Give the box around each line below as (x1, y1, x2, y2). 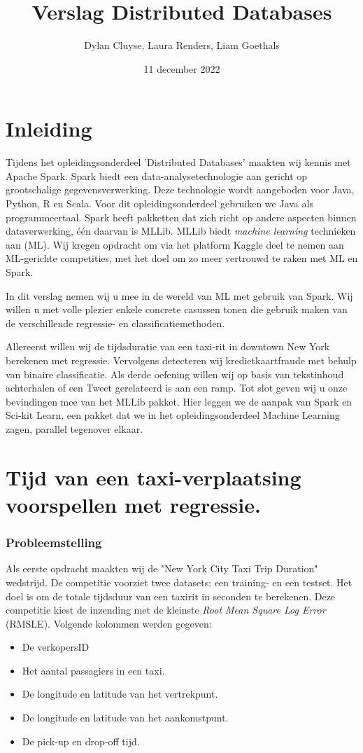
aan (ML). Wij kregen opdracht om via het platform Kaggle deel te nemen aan (6, 237, 344, 251)
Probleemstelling (6, 534, 102, 551)
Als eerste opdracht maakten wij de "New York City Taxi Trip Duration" (6, 561, 318, 576)
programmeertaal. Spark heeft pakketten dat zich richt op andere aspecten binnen (6, 209, 357, 224)
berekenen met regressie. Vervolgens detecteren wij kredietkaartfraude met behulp (6, 352, 357, 367)
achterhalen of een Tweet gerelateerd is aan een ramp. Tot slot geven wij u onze (6, 380, 348, 395)
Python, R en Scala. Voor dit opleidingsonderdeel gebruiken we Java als (6, 196, 313, 211)
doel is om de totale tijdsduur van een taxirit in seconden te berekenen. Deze (6, 588, 336, 603)
